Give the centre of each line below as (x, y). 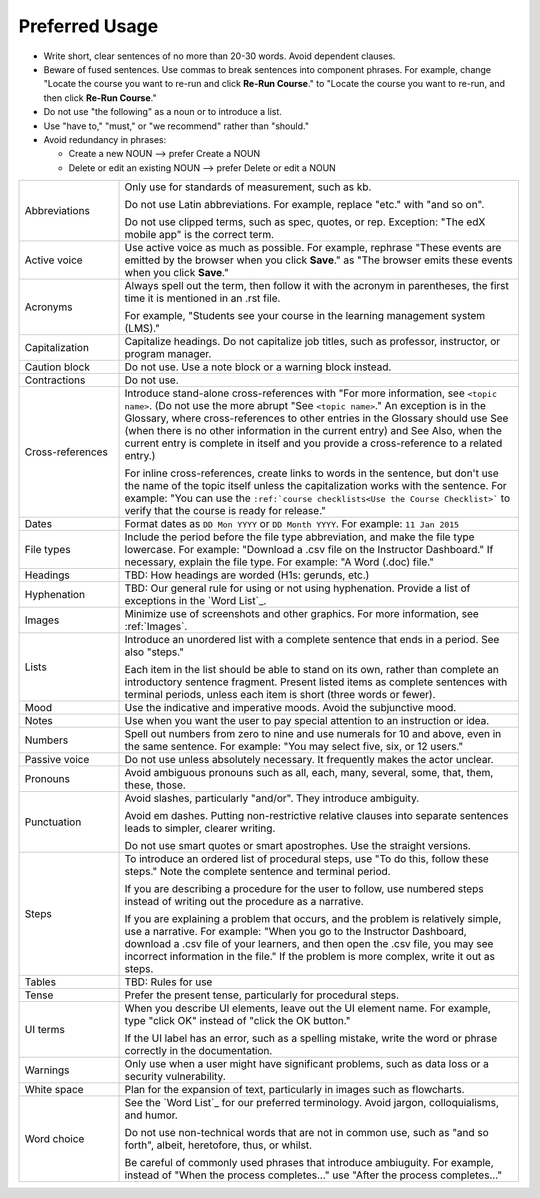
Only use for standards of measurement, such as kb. (248, 187)
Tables (40, 982)
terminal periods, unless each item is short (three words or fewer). (280, 695)
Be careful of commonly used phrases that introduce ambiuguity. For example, (309, 1163)
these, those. (155, 785)
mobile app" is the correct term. (199, 235)
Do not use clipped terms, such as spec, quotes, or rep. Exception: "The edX (305, 222)
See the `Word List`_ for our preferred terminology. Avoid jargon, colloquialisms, (312, 1103)
